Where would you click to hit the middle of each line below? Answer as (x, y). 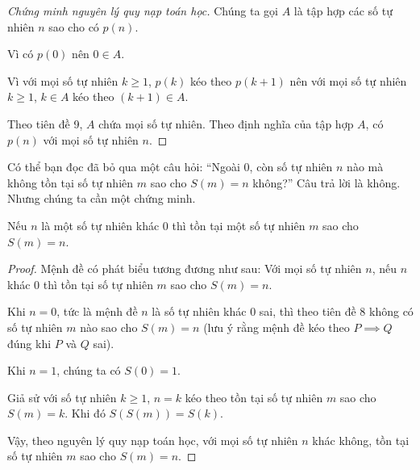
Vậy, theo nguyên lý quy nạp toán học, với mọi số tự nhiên (153, 440)
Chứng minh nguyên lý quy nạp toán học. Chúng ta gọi (143, 10)
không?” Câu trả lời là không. (326, 182)
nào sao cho (109, 327)
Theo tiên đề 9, (45, 123)
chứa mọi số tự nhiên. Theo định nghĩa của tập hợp (226, 123)
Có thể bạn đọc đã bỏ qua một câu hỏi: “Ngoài (124, 167)
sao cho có (74, 26)
